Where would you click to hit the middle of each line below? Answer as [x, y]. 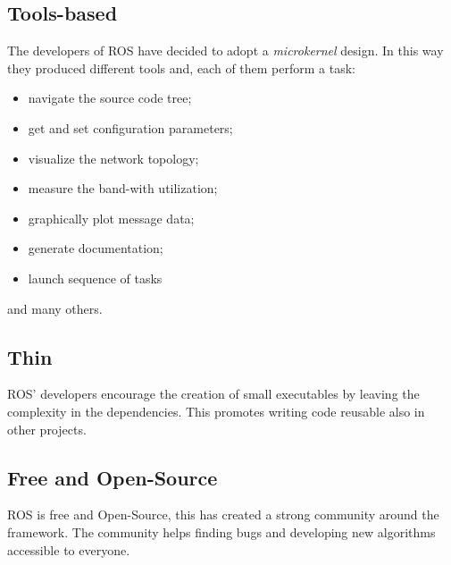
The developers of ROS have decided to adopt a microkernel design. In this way [225, 51]
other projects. [47, 429]
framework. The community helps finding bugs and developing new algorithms [221, 531]
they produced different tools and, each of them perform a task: [181, 67]
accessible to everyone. [69, 549]
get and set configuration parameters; [130, 127]
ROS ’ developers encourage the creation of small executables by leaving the [213, 394]
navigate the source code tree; [110, 98]
